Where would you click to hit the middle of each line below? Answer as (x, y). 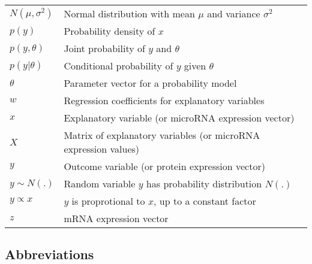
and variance (234, 13)
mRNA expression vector (116, 218)
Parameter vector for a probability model (150, 83)
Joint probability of (104, 48)
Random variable (100, 183)
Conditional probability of (118, 66)
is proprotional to (108, 201)
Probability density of (109, 31)
